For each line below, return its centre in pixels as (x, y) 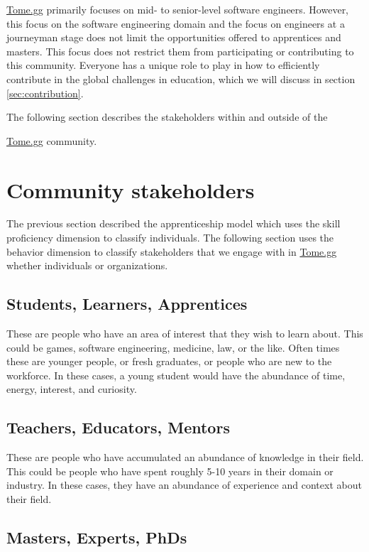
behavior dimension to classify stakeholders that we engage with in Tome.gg (172, 251)
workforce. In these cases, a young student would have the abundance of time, (176, 375)
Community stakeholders (131, 189)
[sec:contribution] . (45, 93)
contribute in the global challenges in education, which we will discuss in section (181, 79)
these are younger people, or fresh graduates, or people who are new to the (169, 361)
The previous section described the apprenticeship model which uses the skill (174, 223)
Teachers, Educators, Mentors (118, 427)
